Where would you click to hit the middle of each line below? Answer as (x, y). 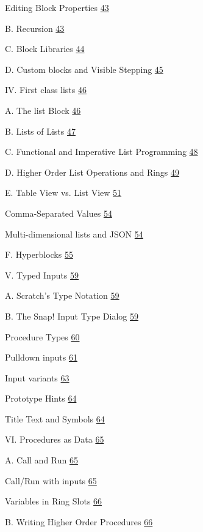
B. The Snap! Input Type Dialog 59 (72, 316)
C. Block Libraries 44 (45, 49)
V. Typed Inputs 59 (42, 275)
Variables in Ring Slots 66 (54, 501)
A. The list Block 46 (43, 110)
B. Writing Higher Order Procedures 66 (79, 521)
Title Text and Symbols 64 (55, 418)
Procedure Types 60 (42, 336)
